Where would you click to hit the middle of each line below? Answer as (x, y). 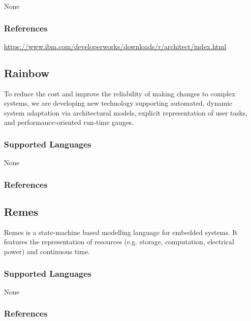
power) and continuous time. (47, 251)
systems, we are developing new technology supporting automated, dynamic (118, 103)
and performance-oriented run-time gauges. (69, 122)
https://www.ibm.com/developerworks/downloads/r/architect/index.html (115, 46)
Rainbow (27, 73)
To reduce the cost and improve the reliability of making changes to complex (120, 93)
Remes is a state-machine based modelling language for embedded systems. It (121, 232)
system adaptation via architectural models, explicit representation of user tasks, (126, 112)
